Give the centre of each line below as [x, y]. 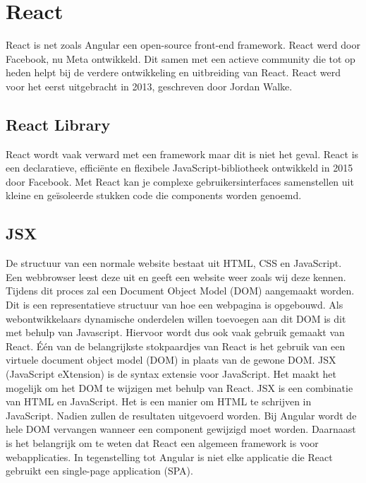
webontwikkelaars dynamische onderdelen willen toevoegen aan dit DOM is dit [176, 318]
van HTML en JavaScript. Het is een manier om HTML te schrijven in [159, 401]
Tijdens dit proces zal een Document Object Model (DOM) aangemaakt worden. [180, 291]
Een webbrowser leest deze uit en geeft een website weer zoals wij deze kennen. [176, 276]
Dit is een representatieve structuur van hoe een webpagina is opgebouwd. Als [175, 305]
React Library [58, 124]
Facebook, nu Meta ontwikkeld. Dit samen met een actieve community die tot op [181, 58]
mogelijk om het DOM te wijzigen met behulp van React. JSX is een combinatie [179, 387]
